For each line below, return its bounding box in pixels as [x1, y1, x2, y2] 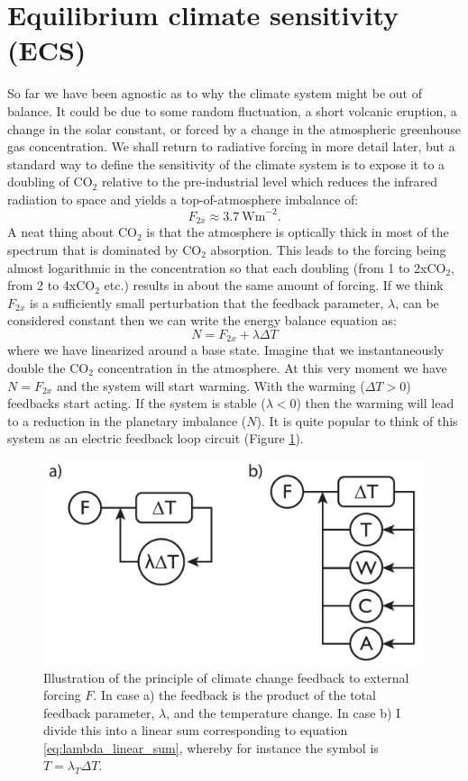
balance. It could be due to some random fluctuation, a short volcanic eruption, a [7, 101, 457, 120]
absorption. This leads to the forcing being [210, 241, 446, 259]
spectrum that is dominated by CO [7, 241, 202, 259]
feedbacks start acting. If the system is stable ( [7, 394, 266, 413]
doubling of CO [7, 172, 93, 191]
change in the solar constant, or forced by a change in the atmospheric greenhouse [7, 119, 461, 138]
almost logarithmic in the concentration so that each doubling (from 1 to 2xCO [7, 258, 446, 277]
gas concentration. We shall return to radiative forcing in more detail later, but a [7, 137, 455, 156]
